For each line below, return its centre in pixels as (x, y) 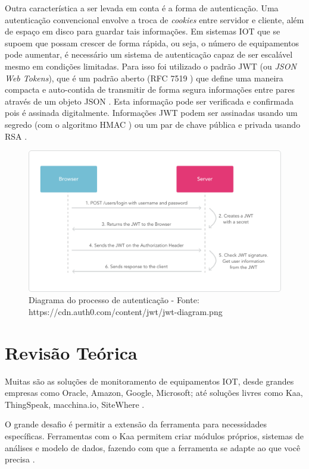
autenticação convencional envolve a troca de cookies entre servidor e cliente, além (154, 19)
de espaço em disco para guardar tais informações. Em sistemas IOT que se (143, 31)
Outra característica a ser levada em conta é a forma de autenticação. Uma (142, 8)
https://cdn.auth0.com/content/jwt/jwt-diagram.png (126, 311)
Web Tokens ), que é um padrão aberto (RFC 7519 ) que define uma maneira (144, 78)
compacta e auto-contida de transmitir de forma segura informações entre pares (150, 89)
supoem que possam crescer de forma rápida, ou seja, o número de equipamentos (152, 43)
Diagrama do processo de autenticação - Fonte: (114, 300)
